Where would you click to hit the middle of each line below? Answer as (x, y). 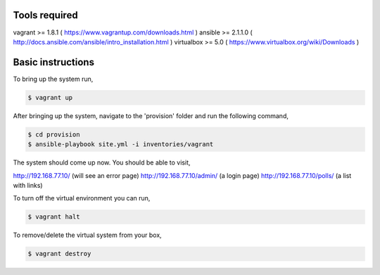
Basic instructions (54, 62)
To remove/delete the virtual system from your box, (87, 235)
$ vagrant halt (54, 217)
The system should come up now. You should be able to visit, (102, 162)
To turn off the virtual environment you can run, (82, 198)
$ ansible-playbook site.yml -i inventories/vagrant (121, 145)
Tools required (45, 15)
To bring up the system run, (53, 79)
